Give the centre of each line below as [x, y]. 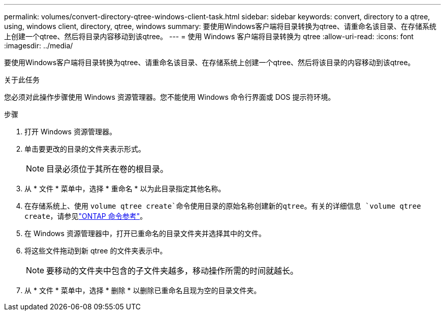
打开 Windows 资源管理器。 [70, 132]
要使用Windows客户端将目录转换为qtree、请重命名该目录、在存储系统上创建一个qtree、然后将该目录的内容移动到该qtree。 [210, 62]
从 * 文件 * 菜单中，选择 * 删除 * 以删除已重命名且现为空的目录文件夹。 [143, 290]
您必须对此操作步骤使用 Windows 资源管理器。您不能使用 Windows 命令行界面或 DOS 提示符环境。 [170, 97]
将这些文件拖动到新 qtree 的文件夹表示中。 [96, 251]
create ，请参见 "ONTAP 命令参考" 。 [86, 216]
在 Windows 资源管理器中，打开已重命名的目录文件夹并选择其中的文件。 [145, 233]
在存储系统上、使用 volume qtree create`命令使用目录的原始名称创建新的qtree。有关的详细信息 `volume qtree [223, 206]
